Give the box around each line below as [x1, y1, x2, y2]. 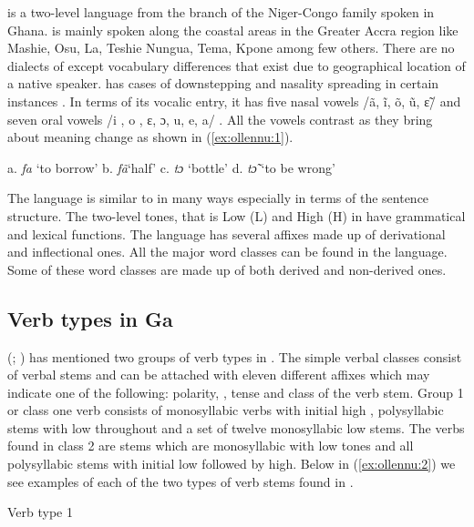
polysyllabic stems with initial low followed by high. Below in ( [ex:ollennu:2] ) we [7, 454, 456, 473]
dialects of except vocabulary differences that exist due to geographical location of [7, 56, 466, 75]
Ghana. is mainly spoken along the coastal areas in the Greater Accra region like [7, 20, 459, 39]
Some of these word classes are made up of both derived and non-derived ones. [7, 259, 447, 279]
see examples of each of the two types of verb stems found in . [7, 471, 354, 491]
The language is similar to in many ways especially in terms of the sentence [7, 188, 429, 208]
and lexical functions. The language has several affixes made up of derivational [7, 224, 446, 243]
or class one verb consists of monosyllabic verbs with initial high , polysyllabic [7, 400, 444, 420]
